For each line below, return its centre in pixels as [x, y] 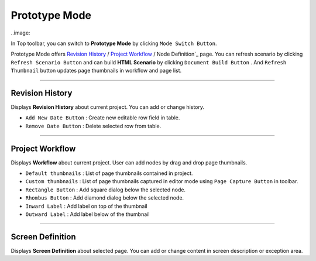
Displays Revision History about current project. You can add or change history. [108, 107]
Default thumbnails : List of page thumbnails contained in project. [109, 173]
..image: [20, 33]
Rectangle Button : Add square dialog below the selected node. [106, 190]
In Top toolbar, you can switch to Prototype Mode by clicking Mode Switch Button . [114, 43]
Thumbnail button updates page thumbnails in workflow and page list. [96, 71]
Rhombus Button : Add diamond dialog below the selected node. [105, 198]
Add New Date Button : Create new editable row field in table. [103, 118]
